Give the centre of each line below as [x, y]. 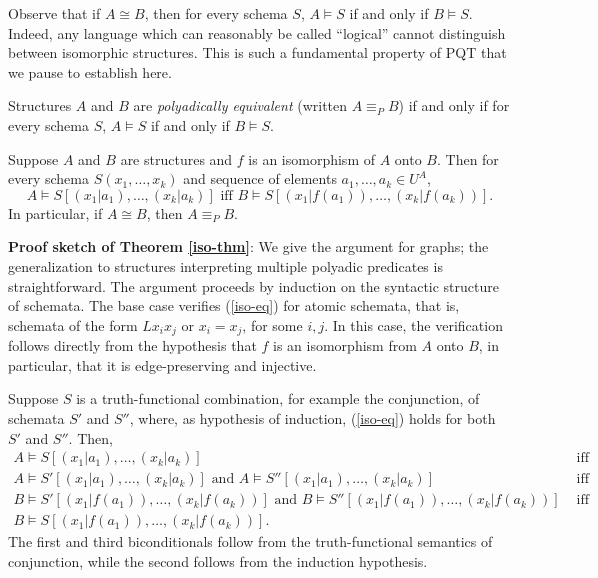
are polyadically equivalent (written [240, 105]
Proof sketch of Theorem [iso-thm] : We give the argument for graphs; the [248, 246]
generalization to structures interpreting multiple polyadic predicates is [225, 265]
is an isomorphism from [345, 345]
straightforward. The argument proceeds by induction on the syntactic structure [253, 285]
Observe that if [54, 13]
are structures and [176, 158]
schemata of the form [73, 324]
